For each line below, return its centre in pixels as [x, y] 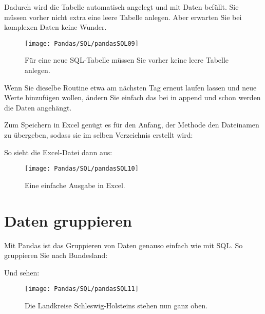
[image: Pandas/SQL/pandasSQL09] [82, 43]
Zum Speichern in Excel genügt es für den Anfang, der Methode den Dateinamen [132, 125]
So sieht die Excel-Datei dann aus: [58, 152]
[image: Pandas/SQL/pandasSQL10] [82, 169]
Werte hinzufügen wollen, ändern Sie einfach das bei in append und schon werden [132, 97]
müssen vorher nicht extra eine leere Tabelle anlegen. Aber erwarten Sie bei [123, 17]
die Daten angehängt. [38, 107]
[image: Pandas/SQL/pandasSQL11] [82, 289]
